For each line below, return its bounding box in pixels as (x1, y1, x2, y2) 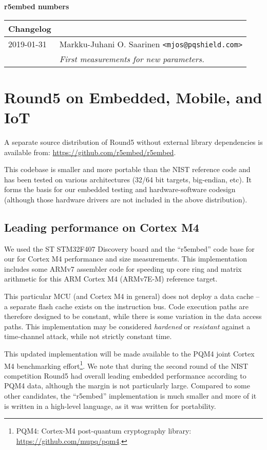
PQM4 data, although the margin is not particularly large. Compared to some (4, 380, 250, 391)
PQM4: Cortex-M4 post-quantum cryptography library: (16, 425, 192, 436)
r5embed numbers (4, 1, 69, 11)
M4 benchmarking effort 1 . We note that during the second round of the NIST (4, 359, 249, 371)
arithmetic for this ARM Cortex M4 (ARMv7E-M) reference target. (4, 273, 218, 284)
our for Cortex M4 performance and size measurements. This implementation (4, 253, 247, 264)
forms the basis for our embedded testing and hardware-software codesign (4, 184, 236, 195)
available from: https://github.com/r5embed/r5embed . (4, 146, 176, 157)
